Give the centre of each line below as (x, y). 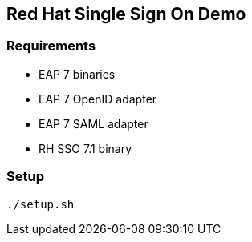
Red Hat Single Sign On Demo (126, 14)
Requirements (51, 46)
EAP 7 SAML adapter (93, 123)
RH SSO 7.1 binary (85, 148)
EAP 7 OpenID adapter (98, 99)
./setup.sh (41, 204)
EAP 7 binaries (77, 74)
